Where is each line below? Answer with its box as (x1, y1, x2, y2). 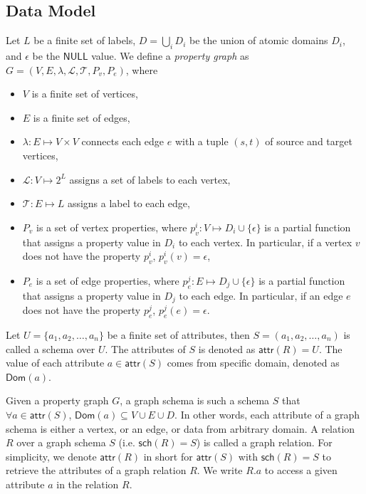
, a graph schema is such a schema (120, 393, 270, 408)
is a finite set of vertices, (31, 86, 138, 101)
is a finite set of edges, (33, 110, 130, 125)
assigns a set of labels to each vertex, (69, 172, 231, 186)
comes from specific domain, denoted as (167, 355, 340, 370)
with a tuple (174, 134, 229, 149)
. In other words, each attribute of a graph (174, 406, 360, 421)
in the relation (56, 476, 119, 491)
